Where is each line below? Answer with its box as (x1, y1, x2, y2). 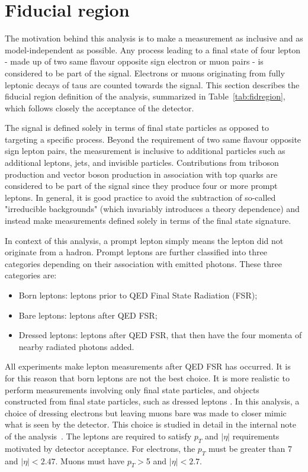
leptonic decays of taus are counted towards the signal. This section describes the (5, 78, 300, 91)
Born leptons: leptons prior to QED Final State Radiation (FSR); (18, 289, 258, 301)
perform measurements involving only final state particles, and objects (5, 383, 259, 396)
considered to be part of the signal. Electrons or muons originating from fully (5, 66, 285, 79)
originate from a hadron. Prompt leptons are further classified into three (5, 246, 267, 258)
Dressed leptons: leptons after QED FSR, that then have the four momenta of (18, 329, 302, 341)
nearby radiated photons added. (18, 340, 134, 352)
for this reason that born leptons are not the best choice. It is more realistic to (5, 371, 290, 384)
